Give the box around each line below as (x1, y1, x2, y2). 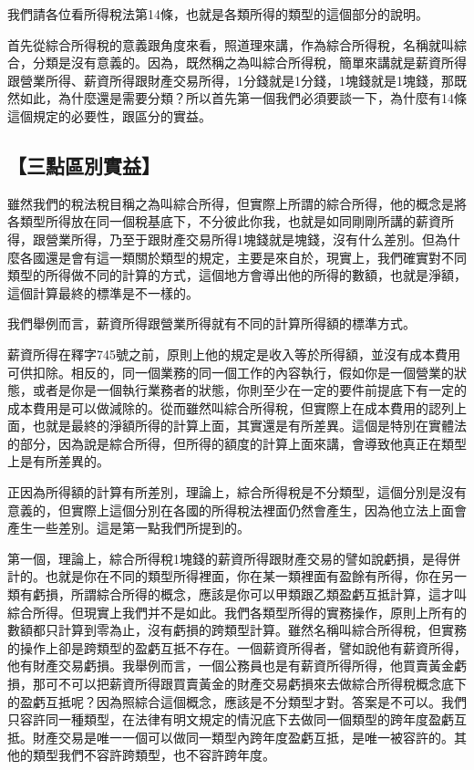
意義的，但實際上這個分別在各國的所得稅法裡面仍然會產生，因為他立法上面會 (7, 500, 467, 519)
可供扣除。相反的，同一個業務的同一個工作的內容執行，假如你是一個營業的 (7, 362, 454, 381)
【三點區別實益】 (7, 151, 160, 179)
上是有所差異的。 (7, 452, 109, 471)
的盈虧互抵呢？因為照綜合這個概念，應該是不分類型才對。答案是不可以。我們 (7, 692, 467, 711)
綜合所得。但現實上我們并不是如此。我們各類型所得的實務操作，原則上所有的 (7, 602, 467, 621)
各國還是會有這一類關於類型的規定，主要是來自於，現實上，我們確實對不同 (19, 247, 467, 266)
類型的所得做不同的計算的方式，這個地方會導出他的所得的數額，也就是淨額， (7, 265, 467, 285)
